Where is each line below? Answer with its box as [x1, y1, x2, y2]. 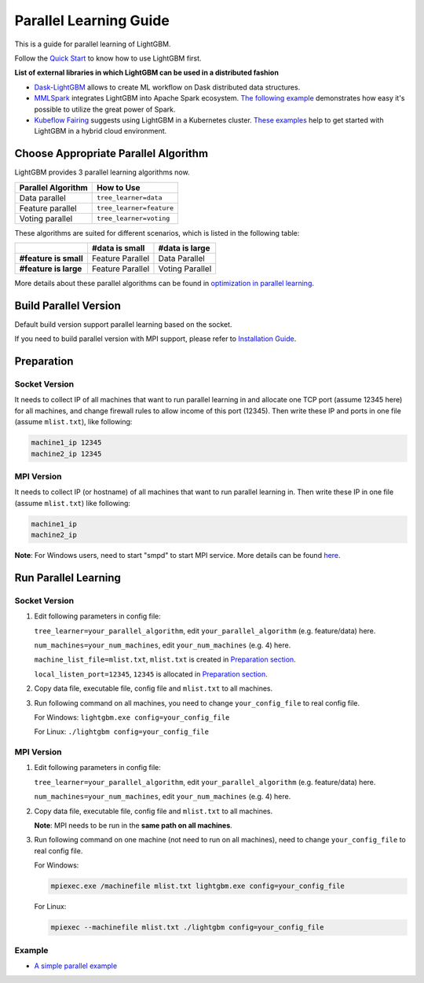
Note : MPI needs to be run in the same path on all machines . [34, 821, 233, 831]
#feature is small [19, 252, 83, 263]
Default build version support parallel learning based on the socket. [14, 319, 232, 329]
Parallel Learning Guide [14, 12, 170, 29]
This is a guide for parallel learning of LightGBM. [14, 39, 171, 49]
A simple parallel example [34, 961, 118, 970]
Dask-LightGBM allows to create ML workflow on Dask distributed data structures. [34, 83, 301, 92]
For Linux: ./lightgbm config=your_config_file [34, 727, 210, 736]
